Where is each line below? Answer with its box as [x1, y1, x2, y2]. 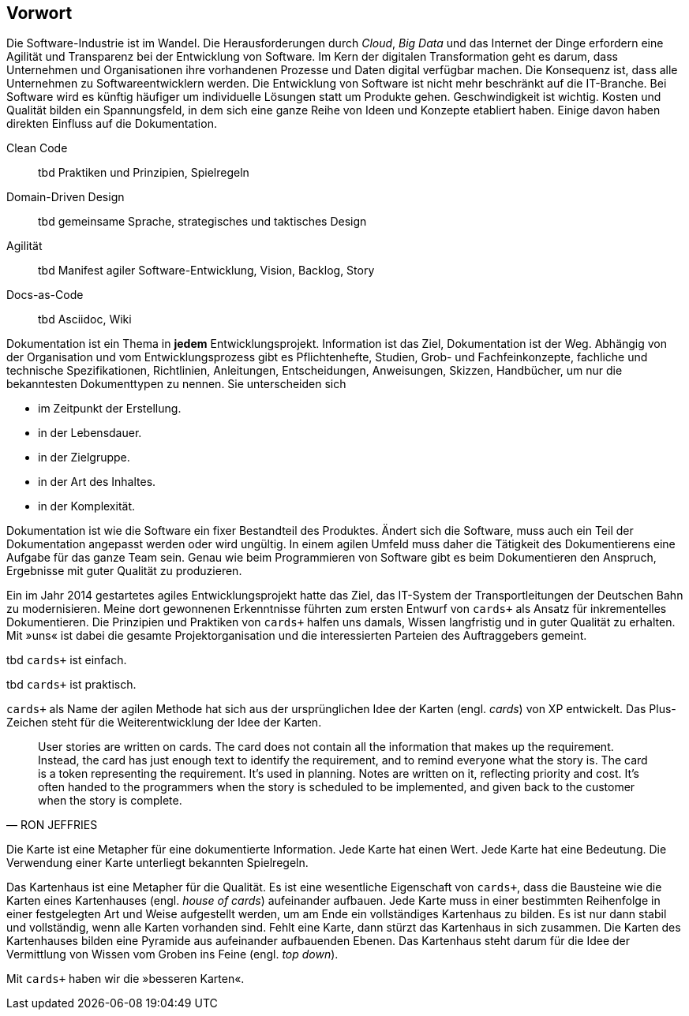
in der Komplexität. [38, 499, 136, 514]
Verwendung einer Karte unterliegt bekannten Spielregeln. [6, 856, 309, 870]
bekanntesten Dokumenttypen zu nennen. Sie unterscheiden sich [6, 377, 346, 391]
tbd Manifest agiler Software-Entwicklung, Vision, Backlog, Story [38, 263, 375, 278]
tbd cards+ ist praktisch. [6, 678, 137, 692]
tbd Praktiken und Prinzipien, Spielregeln [38, 166, 249, 180]
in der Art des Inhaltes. [38, 475, 156, 489]
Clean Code [6, 141, 68, 155]
